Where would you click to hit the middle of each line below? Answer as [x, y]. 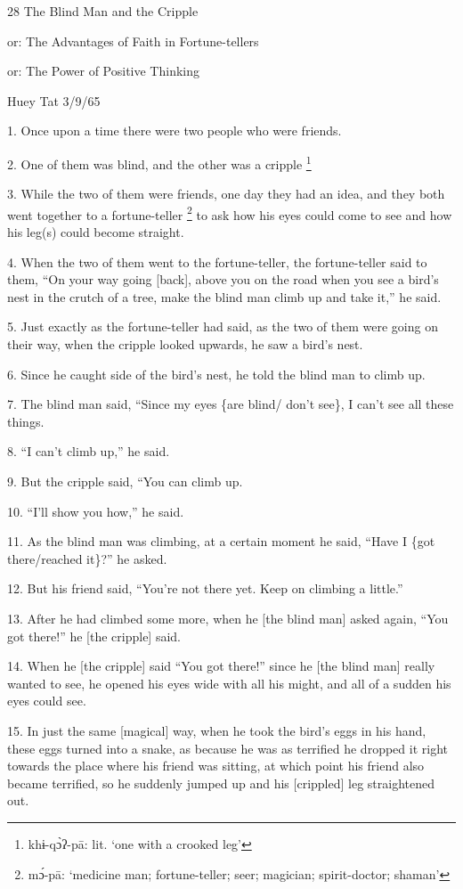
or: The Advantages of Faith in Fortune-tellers [133, 41]
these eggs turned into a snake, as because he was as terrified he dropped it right [227, 748]
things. [26, 421]
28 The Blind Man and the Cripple [103, 11]
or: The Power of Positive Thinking [103, 71]
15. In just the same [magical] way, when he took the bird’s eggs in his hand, [217, 730]
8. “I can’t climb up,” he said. [89, 451]
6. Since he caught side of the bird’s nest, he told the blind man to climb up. [216, 374]
